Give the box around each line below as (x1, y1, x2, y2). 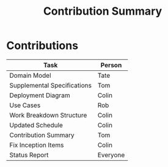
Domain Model (9, 71, 51, 80)
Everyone (97, 150, 125, 159)
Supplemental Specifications (9, 81, 92, 89)
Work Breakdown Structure (9, 111, 87, 119)
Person (100, 61, 122, 69)
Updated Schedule (9, 121, 63, 129)
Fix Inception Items (9, 141, 64, 149)
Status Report (9, 150, 49, 159)
